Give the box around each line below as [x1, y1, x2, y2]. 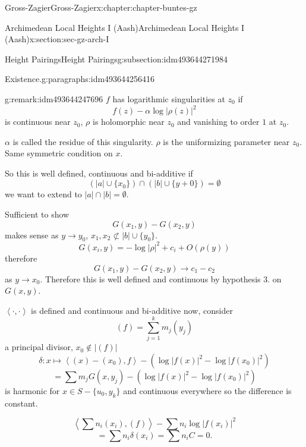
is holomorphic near [92, 115, 165, 128]
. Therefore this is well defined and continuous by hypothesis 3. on [40, 272, 282, 285]
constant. [5, 396, 38, 409]
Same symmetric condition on [5, 147, 113, 159]
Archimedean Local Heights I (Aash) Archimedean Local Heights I [5, 21, 245, 33]
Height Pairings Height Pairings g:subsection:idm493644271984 [5, 52, 228, 65]
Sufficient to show [5, 208, 70, 221]
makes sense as [5, 228, 59, 241]
